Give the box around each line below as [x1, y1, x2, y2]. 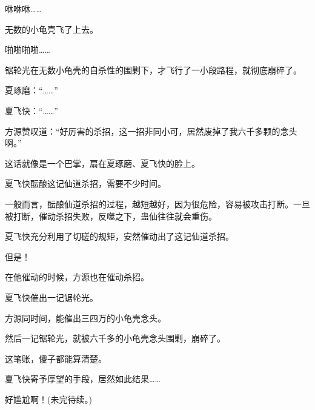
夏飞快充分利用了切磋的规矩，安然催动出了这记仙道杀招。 [5, 230, 234, 243]
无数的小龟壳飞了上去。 [5, 22, 98, 35]
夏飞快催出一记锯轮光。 [5, 291, 98, 303]
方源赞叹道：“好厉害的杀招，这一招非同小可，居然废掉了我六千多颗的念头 [5, 124, 297, 137]
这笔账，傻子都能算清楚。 [5, 352, 107, 365]
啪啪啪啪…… [5, 43, 50, 56]
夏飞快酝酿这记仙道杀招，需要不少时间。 [5, 177, 166, 190]
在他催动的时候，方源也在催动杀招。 [5, 271, 149, 283]
